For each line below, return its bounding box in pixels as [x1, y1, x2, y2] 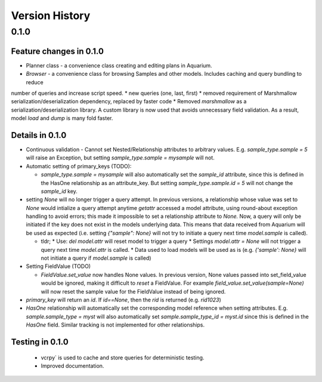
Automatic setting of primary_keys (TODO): [26, 162, 132, 170]
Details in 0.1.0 [11, 130, 67, 140]
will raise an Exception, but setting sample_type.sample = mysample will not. [26, 154, 215, 161]
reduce [26, 78, 44, 86]
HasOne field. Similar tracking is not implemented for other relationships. [26, 321, 205, 328]
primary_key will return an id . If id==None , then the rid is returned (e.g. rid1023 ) [26, 296, 222, 303]
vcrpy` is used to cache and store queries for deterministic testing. [41, 354, 205, 361]
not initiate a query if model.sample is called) [41, 254, 151, 262]
